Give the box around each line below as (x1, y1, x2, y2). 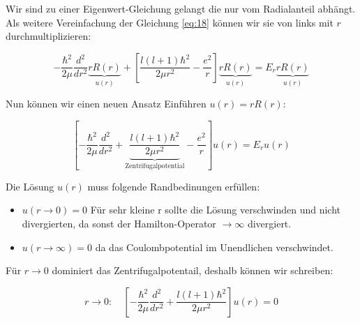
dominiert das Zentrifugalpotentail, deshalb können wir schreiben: (52, 263, 333, 278)
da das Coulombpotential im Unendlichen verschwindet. (95, 239, 333, 254)
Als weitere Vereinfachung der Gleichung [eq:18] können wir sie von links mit (6, 15, 333, 29)
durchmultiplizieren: (6, 29, 91, 43)
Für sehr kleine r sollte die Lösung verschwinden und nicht (90, 202, 341, 217)
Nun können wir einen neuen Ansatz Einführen (6, 96, 207, 111)
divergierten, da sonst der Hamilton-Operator (22, 216, 216, 231)
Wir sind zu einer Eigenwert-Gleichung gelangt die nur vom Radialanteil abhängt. (6, 1, 356, 15)
